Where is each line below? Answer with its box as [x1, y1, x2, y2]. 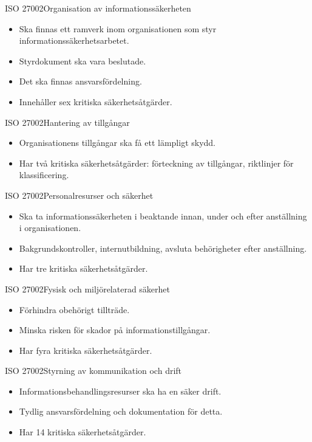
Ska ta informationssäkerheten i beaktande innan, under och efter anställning [19, 209, 307, 222]
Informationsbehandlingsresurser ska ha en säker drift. [19, 384, 222, 397]
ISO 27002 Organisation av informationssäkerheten [5, 2, 191, 14]
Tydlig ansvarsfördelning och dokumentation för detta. [19, 405, 223, 418]
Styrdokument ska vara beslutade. [19, 54, 146, 67]
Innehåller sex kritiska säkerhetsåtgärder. [19, 95, 172, 108]
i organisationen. [19, 221, 81, 234]
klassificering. [19, 168, 69, 181]
